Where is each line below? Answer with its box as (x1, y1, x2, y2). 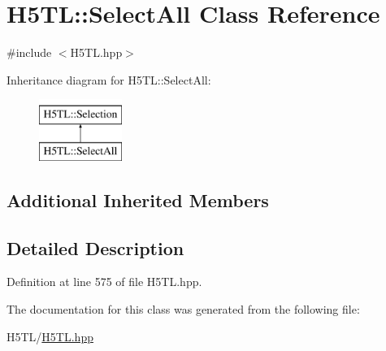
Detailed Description (7, 235, 184, 260)
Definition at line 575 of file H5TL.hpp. (7, 273, 202, 290)
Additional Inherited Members (7, 187, 269, 212)
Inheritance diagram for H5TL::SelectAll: (7, 71, 211, 88)
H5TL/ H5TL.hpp (7, 327, 93, 344)
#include (7, 44, 52, 61)
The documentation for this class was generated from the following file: (7, 301, 360, 318)
